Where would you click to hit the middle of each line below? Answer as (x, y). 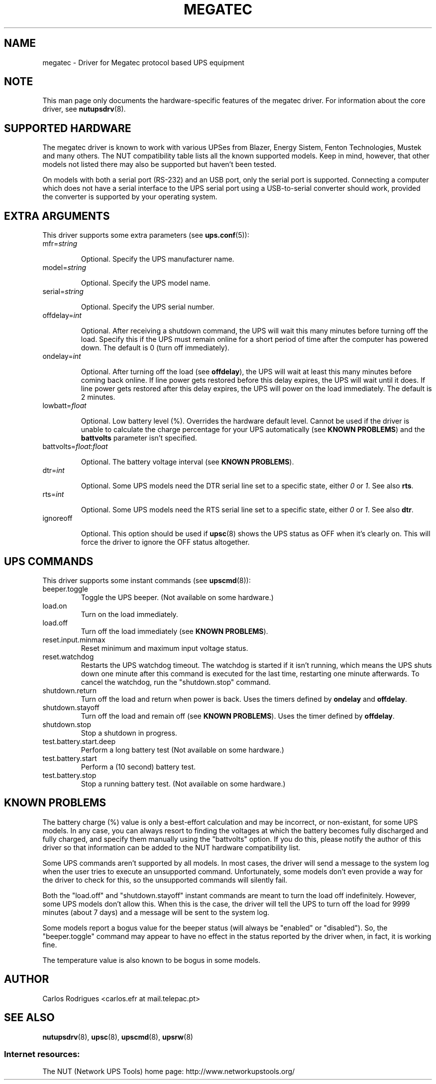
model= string (64, 268)
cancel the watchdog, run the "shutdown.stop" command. (176, 682)
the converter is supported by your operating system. (130, 197)
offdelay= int (62, 315)
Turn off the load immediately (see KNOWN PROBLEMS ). (174, 631)
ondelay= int (62, 356)
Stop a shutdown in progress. (129, 733)
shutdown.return (70, 690)
